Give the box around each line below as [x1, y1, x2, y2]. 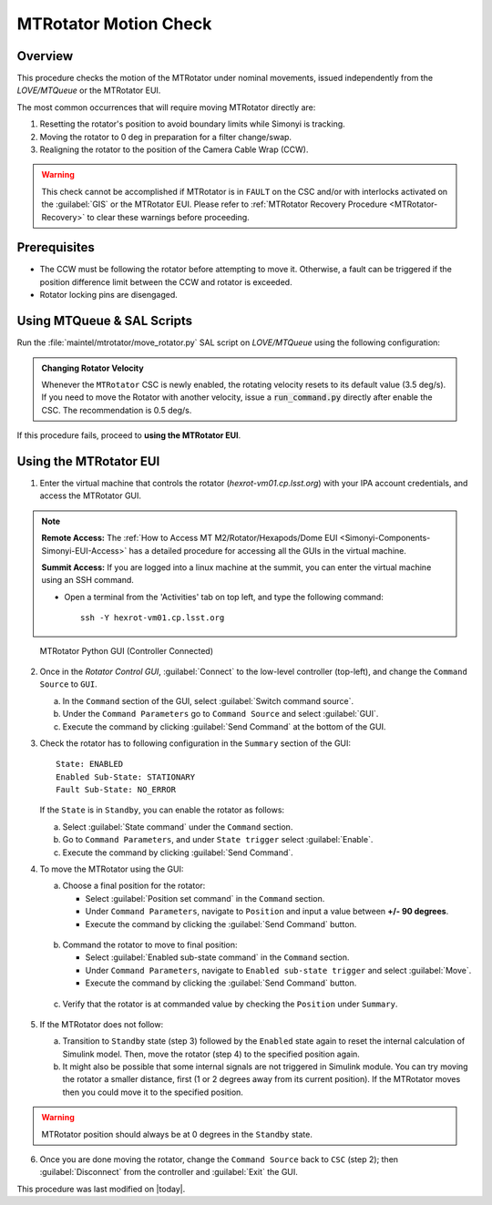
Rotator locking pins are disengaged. [39, 290, 178, 301]
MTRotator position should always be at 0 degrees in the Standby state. [41, 1128, 313, 1139]
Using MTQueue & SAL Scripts [16, 313, 193, 329]
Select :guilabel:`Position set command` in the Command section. [85, 893, 325, 904]
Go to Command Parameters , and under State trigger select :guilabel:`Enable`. [62, 834, 374, 845]
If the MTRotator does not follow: [39, 1018, 164, 1029]
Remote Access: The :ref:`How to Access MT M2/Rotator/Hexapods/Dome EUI [41, 533, 338, 544]
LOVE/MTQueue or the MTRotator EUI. [16, 85, 161, 96]
